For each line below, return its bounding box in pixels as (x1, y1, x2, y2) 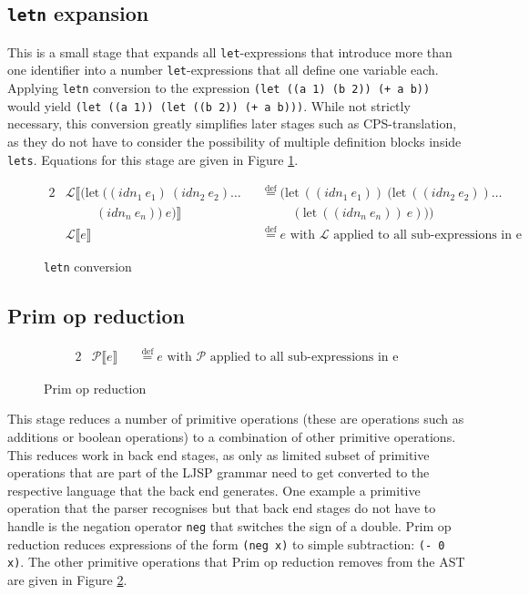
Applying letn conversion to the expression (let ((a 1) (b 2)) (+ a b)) (7, 78, 431, 97)
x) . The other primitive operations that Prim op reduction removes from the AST (7, 552, 465, 571)
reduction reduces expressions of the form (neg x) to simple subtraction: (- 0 (7, 534, 445, 553)
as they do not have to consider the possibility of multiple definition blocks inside (7, 132, 462, 150)
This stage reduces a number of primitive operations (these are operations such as (7, 409, 464, 428)
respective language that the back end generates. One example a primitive (7, 480, 421, 499)
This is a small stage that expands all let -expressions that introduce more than (7, 42, 453, 61)
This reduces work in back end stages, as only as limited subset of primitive (7, 445, 430, 464)
